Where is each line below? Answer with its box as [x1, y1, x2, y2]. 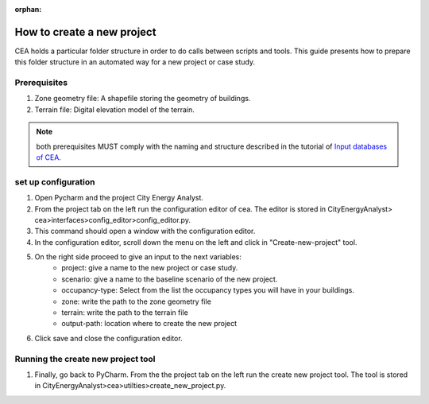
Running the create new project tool [14, 353, 156, 364]
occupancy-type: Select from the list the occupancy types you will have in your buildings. [61, 286, 355, 295]
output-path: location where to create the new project [61, 319, 238, 328]
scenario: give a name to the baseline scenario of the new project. [61, 274, 278, 284]
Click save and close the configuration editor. [34, 333, 183, 343]
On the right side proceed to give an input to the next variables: [34, 252, 242, 262]
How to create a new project [14, 25, 157, 39]
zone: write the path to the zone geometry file [61, 297, 212, 306]
